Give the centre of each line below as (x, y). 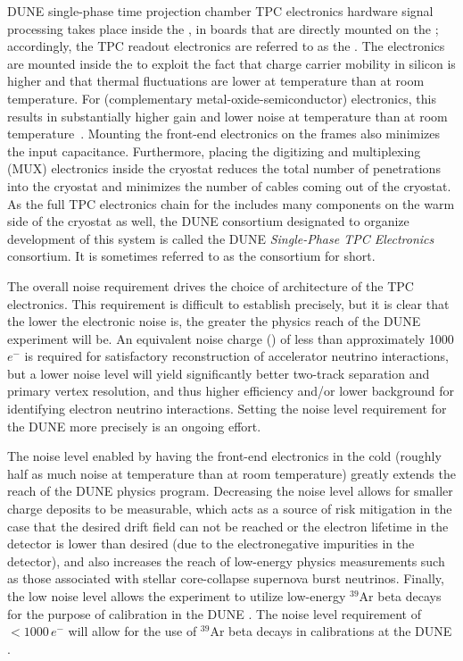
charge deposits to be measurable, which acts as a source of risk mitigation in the (230, 509)
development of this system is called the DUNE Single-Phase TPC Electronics (221, 238)
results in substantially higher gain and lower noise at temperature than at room (227, 116)
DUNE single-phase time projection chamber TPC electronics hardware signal (220, 11)
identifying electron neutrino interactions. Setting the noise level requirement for (227, 409)
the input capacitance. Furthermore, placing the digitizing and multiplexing (214, 151)
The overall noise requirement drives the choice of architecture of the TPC (211, 285)
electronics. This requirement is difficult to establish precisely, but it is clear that (228, 303)
